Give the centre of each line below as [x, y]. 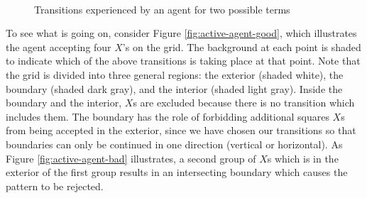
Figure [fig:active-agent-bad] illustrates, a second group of [131, 158]
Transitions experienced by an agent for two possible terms [162, 9]
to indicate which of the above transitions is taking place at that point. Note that [183, 61]
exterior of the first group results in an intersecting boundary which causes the [177, 172]
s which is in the [303, 158]
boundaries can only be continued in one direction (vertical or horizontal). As [174, 144]
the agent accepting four [59, 46]
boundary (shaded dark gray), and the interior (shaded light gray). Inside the [174, 88]
